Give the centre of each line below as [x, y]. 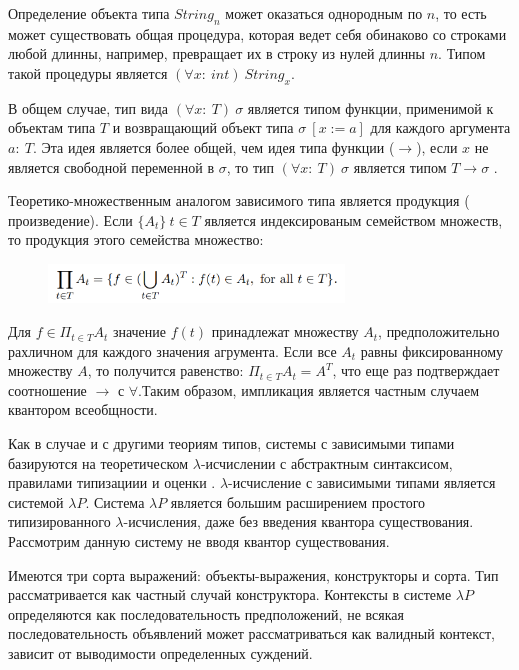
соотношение [47, 389]
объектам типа [52, 127]
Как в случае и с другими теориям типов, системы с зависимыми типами [231, 443]
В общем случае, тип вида [88, 107]
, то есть [461, 13]
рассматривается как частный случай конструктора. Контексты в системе [230, 594]
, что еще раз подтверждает [416, 370]
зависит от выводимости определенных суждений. [160, 652]
